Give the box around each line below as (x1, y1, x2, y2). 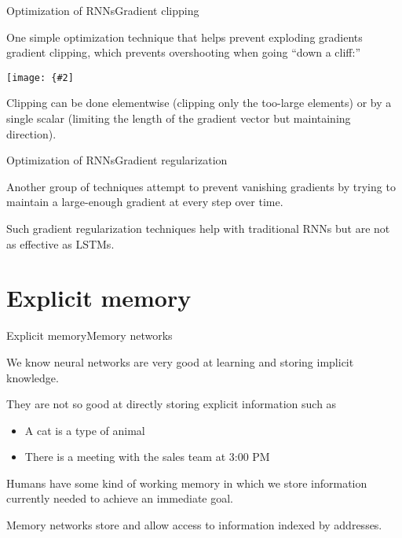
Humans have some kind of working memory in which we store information (6, 474, 367, 491)
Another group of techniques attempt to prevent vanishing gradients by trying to (6, 178, 396, 194)
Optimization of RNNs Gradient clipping (6, 2, 199, 18)
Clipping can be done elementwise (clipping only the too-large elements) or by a (6, 94, 392, 111)
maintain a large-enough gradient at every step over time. (6, 193, 283, 210)
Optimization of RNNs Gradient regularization (6, 152, 228, 168)
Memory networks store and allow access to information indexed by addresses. (6, 517, 382, 533)
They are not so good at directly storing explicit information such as (6, 396, 337, 412)
